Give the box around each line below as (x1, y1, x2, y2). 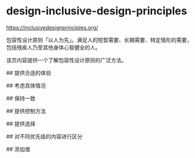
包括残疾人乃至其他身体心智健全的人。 (6, 44, 100, 51)
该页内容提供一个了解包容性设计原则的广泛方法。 (6, 56, 127, 63)
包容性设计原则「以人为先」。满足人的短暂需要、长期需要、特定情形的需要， (6, 36, 193, 43)
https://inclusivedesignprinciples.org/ (6, 24, 99, 31)
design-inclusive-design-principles (6, 4, 187, 18)
